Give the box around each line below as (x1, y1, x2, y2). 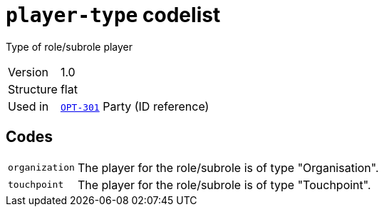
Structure (8, 81, 58, 96)
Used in (8, 99, 49, 113)
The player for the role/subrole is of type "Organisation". (77, 160, 379, 175)
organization (8, 162, 75, 173)
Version (8, 64, 48, 79)
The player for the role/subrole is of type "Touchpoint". (77, 177, 371, 192)
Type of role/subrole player (6, 40, 133, 53)
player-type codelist (6, 3, 221, 27)
